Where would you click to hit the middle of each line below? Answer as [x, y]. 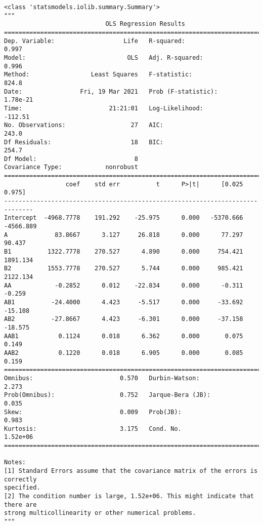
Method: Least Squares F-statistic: [98, 75]
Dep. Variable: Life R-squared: [95, 41]
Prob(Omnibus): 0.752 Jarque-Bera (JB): [107, 395]
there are [20, 504]
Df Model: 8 [71, 159]
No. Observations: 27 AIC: [84, 125]
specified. [22, 488]
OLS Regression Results [145, 24]
